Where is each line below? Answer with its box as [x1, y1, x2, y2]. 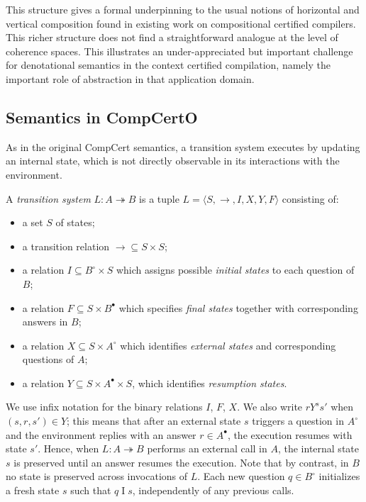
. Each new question [197, 469, 285, 484]
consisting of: [282, 191, 339, 206]
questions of [22, 352, 74, 367]
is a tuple [139, 191, 179, 206]
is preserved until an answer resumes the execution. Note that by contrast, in [13, 454, 349, 469]
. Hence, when [38, 441, 99, 456]
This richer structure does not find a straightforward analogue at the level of [6, 30, 338, 45]
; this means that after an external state [67, 413, 241, 428]
